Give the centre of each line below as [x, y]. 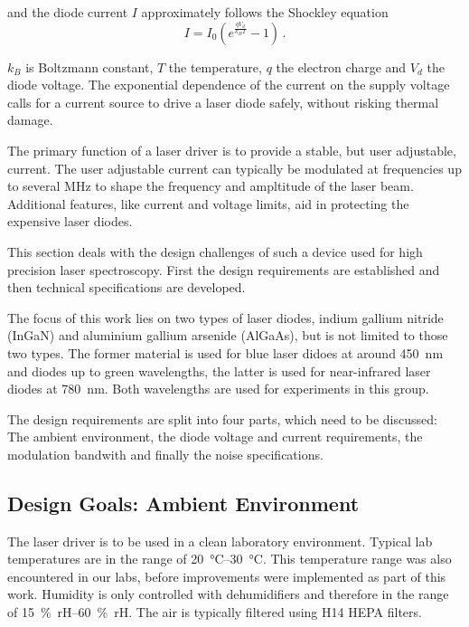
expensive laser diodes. [70, 221]
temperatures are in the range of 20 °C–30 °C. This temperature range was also [230, 559]
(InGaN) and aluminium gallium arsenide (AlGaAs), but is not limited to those [228, 335]
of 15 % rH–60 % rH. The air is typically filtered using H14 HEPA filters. [215, 612]
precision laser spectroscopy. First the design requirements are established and [224, 269]
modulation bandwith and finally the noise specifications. [165, 454]
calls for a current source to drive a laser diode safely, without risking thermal [223, 102]
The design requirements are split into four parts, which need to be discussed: [222, 418]
